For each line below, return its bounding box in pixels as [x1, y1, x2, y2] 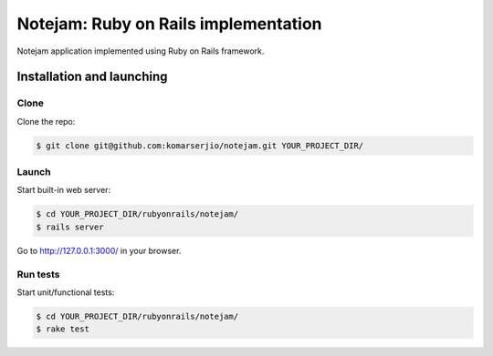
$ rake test [36, 324, 90, 334]
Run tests [16, 268, 60, 280]
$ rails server [36, 221, 104, 232]
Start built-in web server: [16, 185, 111, 196]
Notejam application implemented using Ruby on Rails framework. [16, 46, 265, 56]
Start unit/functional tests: [16, 287, 115, 298]
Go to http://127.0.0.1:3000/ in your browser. [16, 245, 182, 256]
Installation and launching [16, 69, 168, 85]
